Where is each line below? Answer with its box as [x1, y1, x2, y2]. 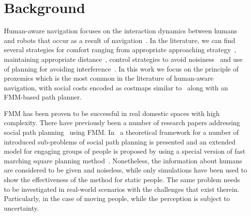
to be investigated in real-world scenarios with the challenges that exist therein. [4, 184, 240, 194]
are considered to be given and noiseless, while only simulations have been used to [4, 165, 247, 175]
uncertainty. [4, 202, 39, 213]
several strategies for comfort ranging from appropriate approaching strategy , [4, 44, 236, 55]
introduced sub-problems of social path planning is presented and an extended [4, 136, 236, 146]
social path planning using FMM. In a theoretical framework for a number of [4, 127, 239, 137]
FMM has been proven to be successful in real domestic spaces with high [4, 108, 220, 118]
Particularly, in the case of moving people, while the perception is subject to [4, 193, 230, 203]
